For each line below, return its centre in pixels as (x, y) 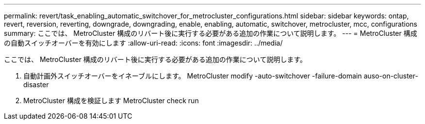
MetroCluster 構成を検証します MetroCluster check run (111, 101)
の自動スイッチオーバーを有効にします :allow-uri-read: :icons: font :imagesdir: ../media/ (143, 43)
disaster (36, 85)
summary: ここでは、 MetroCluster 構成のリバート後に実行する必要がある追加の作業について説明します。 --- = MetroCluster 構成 (211, 33)
